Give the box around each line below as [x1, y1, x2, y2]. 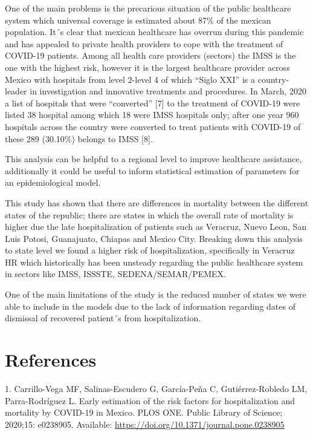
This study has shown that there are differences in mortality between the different [5, 196, 309, 209]
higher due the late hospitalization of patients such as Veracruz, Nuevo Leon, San [5, 220, 307, 233]
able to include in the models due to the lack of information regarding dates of [5, 299, 295, 312]
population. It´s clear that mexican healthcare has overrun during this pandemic [5, 25, 304, 38]
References [5, 347, 97, 372]
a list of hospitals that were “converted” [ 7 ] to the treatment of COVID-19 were [5, 96, 300, 109]
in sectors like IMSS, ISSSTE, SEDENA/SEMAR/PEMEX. [5, 267, 227, 280]
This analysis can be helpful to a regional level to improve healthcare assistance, [5, 152, 302, 165]
